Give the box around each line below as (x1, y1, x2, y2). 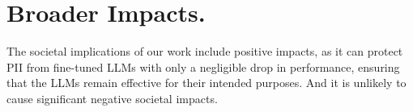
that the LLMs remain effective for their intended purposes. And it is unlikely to (6, 74, 407, 91)
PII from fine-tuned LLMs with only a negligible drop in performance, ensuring (6, 58, 400, 75)
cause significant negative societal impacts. (6, 89, 218, 106)
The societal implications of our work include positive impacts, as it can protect (6, 43, 403, 60)
